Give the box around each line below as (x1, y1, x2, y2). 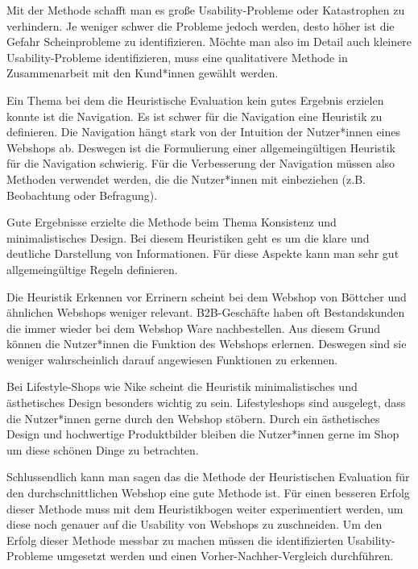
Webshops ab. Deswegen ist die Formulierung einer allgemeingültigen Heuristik (6, 139, 395, 156)
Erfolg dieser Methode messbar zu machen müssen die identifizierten (6, 531, 344, 548)
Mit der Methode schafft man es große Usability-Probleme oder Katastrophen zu (6, 2, 405, 18)
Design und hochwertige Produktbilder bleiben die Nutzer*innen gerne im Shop (6, 426, 399, 442)
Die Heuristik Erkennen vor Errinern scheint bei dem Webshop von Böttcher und (6, 288, 407, 305)
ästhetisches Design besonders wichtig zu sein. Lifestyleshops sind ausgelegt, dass (6, 394, 406, 411)
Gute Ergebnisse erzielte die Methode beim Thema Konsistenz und (6, 214, 337, 231)
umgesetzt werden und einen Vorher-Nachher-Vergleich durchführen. (56, 547, 394, 564)
